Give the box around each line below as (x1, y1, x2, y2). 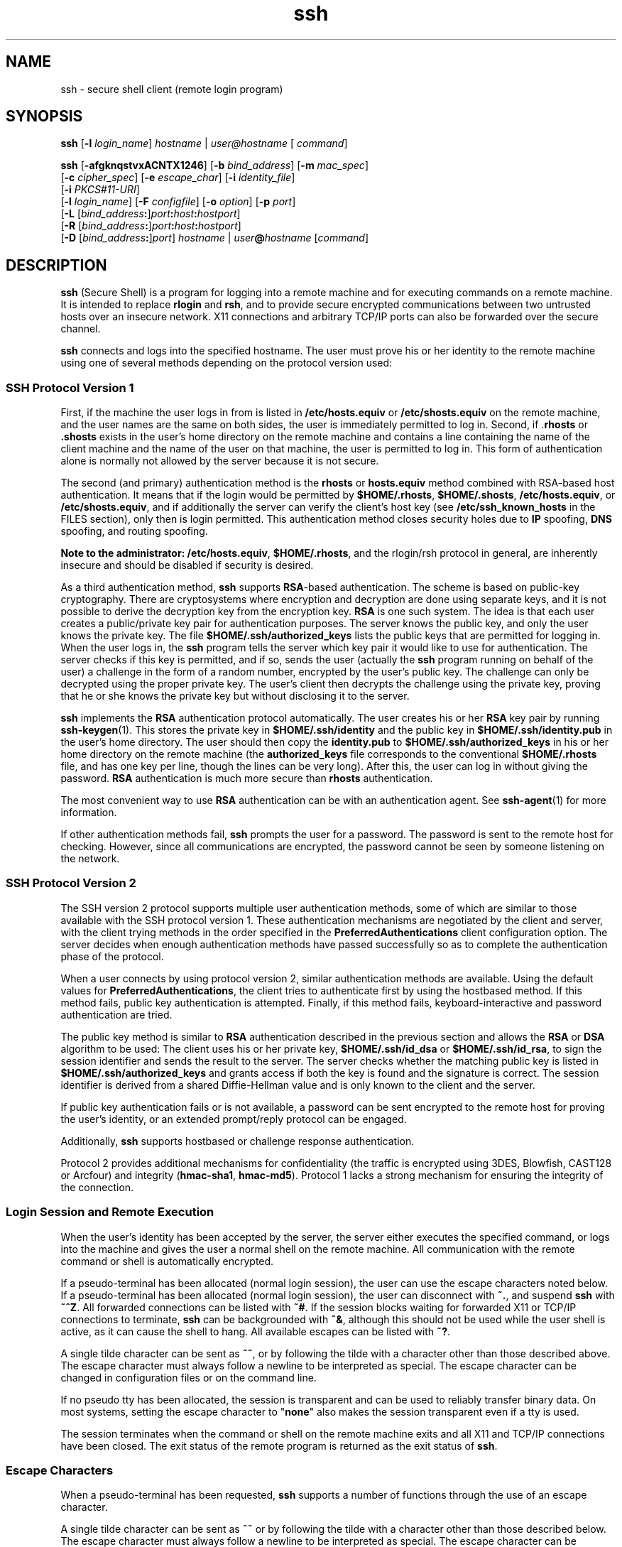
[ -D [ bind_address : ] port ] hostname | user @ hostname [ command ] (60, 232, 369, 244)
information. (60, 806, 117, 819)
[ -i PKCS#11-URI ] (60, 183, 140, 196)
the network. (60, 852, 120, 865)
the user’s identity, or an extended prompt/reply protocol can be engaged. (60, 1112, 407, 1125)
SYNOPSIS (6, 107, 83, 126)
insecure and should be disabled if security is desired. (60, 559, 314, 572)
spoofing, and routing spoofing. (60, 525, 208, 538)
